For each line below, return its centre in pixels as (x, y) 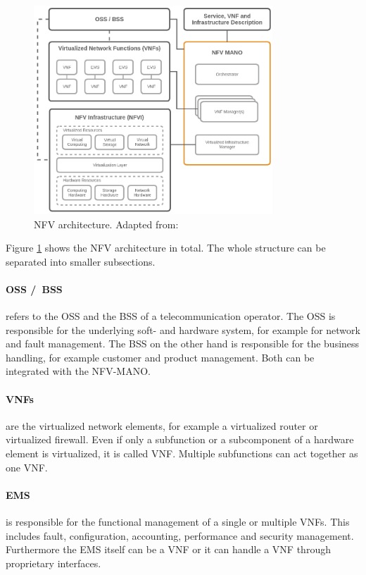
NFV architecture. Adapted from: (106, 224)
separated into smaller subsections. (81, 261)
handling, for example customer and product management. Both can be (160, 357)
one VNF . (27, 467)
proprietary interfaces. (53, 563)
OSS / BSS (34, 289)
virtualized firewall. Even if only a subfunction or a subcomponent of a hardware (180, 439)
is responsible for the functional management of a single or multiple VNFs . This (178, 522)
